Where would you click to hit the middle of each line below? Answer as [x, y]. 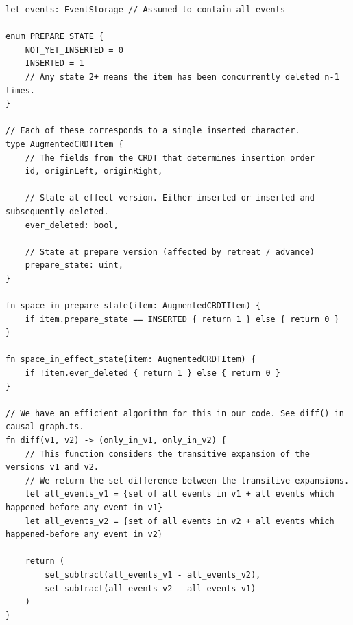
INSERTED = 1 [54, 64]
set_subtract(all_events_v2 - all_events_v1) [150, 588]
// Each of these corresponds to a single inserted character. [153, 131]
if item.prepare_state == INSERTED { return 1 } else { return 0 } [182, 319]
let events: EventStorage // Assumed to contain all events [146, 10]
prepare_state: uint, [74, 265]
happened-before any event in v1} [84, 507]
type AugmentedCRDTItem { [64, 144]
